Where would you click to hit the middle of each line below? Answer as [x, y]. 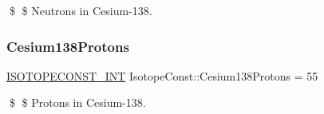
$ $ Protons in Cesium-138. [77, 102]
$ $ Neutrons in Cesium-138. [81, 10]
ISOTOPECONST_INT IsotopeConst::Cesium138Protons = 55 [162, 75]
